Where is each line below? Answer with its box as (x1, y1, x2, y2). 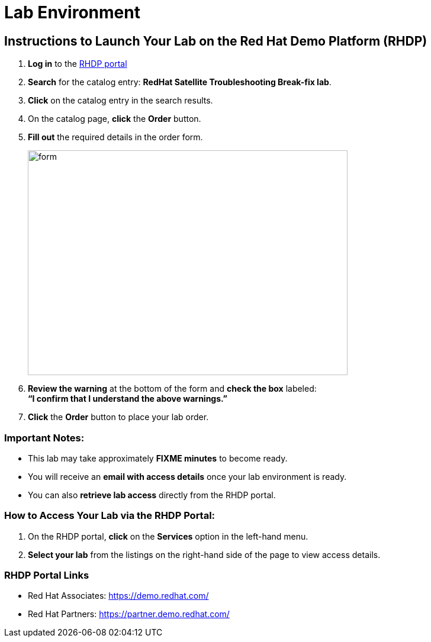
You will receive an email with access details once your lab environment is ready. (28, 471, 347, 482)
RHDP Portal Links (4, 569, 89, 582)
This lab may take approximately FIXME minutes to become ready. (28, 453, 288, 463)
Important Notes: (4, 431, 85, 444)
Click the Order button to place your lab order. (28, 412, 209, 422)
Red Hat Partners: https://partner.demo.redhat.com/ (28, 609, 230, 620)
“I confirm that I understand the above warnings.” (28, 393, 227, 404)
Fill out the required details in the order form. (28, 132, 203, 143)
